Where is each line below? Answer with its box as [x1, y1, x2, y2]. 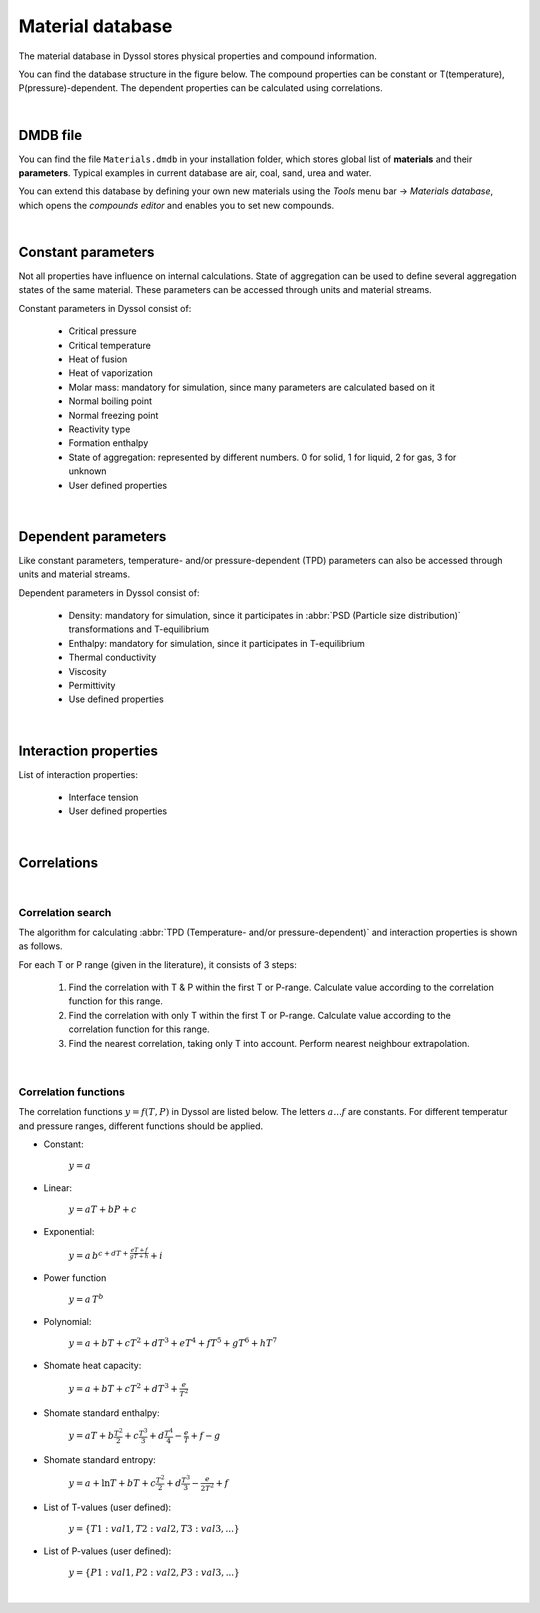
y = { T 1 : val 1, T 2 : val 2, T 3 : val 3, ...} [68, 1523, 240, 1534]
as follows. [18, 940, 64, 952]
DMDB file [18, 126, 83, 144]
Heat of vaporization [68, 367, 154, 379]
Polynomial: [43, 1315, 92, 1327]
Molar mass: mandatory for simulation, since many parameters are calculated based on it [68, 381, 435, 393]
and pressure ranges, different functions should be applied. [18, 1120, 264, 1132]
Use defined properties [68, 693, 164, 705]
